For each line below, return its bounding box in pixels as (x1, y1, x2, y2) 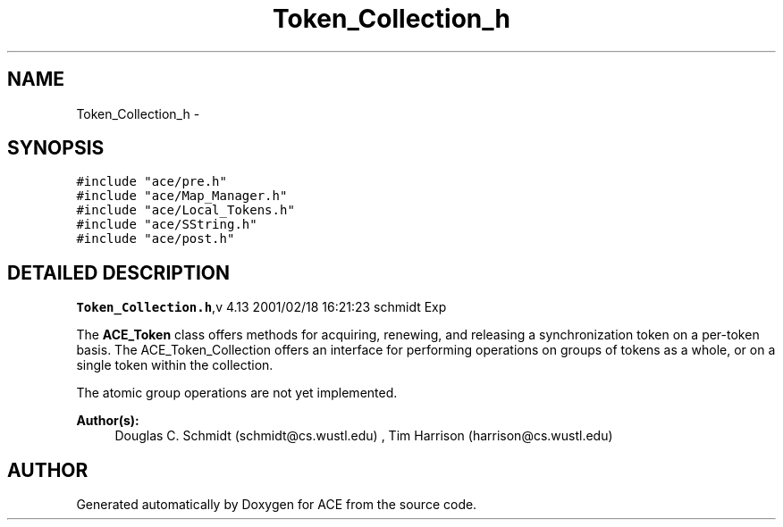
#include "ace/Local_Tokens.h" (76, 203, 295, 218)
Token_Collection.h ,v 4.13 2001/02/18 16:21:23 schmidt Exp (76, 299, 447, 315)
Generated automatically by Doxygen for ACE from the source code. (76, 497, 477, 513)
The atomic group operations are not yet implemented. (76, 385, 398, 401)
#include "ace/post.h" (76, 231, 235, 247)
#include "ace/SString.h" (76, 217, 257, 232)
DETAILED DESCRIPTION (7, 261, 231, 284)
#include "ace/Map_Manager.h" (76, 188, 288, 204)
